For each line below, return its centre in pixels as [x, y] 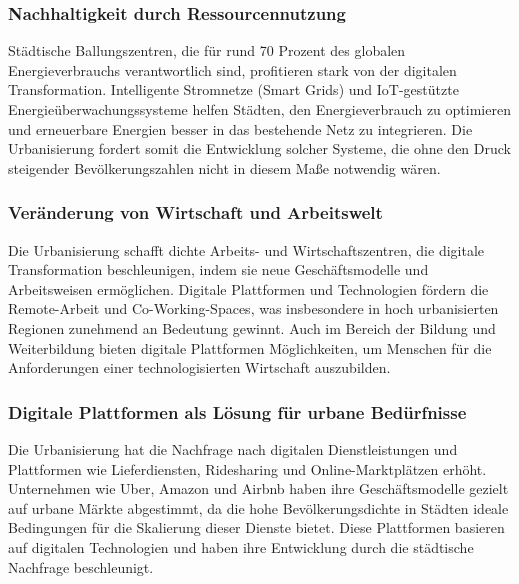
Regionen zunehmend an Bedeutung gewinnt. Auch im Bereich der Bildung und [252, 327]
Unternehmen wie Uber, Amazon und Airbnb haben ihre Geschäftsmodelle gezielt [258, 488]
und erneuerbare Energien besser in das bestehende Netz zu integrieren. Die [240, 128]
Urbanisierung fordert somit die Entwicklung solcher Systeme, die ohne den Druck [260, 148]
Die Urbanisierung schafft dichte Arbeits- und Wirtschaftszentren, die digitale [246, 249]
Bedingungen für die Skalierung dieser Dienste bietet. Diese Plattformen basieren [256, 527]
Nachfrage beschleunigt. [81, 566]
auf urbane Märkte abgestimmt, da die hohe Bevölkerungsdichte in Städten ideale [258, 507]
